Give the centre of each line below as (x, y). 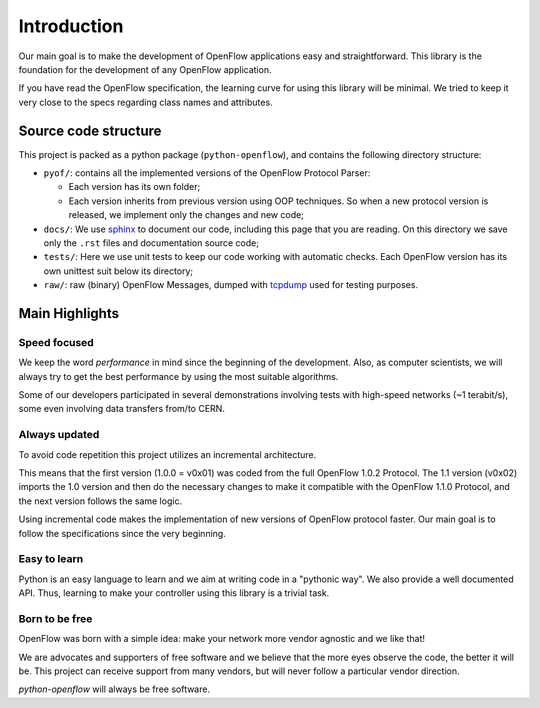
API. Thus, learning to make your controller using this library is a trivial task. (174, 593)
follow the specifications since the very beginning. (122, 533)
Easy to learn (51, 559)
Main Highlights (69, 313)
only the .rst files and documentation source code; (151, 242)
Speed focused (56, 342)
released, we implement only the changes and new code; (186, 215)
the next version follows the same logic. (100, 501)
